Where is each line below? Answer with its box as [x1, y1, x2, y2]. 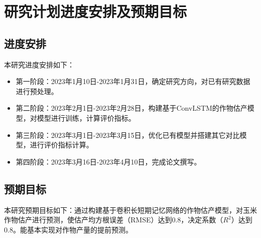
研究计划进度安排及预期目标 [4, 1, 187, 22]
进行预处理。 [16, 86, 58, 96]
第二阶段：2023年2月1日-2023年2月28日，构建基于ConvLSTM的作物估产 [16, 103, 247, 113]
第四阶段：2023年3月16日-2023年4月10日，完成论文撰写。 [16, 156, 201, 167]
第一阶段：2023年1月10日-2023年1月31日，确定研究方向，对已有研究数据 [16, 76, 250, 87]
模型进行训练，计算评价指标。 [37, 112, 136, 123]
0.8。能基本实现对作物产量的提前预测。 [4, 224, 133, 234]
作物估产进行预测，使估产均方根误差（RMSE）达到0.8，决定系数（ [4, 214, 223, 225]
